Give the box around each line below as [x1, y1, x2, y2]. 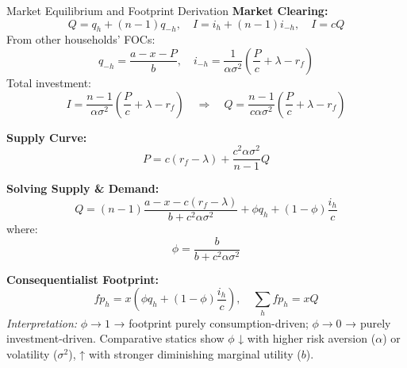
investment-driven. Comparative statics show [6, 330, 225, 347]
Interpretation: [6, 314, 78, 331]
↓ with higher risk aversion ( [238, 330, 376, 347]
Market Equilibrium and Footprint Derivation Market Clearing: [6, 2, 328, 18]
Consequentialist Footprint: [6, 270, 159, 287]
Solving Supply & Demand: [6, 180, 159, 197]
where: [6, 220, 38, 236]
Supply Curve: [6, 128, 87, 145]
